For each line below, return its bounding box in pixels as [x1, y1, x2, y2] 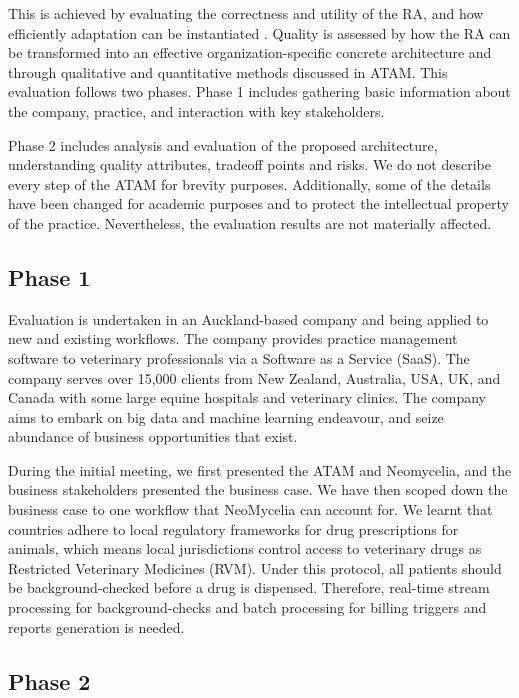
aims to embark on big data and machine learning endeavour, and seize [8, 406, 444, 427]
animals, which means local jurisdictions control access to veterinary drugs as [8, 538, 482, 559]
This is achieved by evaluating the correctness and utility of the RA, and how [8, 3, 484, 23]
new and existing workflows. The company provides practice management [8, 328, 458, 349]
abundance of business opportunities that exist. [8, 426, 298, 447]
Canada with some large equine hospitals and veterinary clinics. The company [8, 387, 486, 408]
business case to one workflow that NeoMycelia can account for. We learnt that [8, 499, 493, 520]
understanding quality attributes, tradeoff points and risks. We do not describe [8, 154, 491, 175]
